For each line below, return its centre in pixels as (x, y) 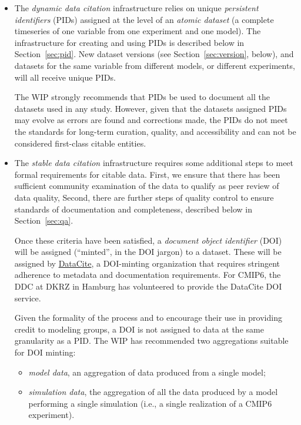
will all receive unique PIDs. (65, 77)
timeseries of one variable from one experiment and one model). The (138, 31)
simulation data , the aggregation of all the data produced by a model (153, 392)
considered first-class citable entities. (80, 143)
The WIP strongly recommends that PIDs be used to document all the (142, 97)
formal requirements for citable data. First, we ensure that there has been (147, 174)
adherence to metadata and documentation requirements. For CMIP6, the (148, 275)
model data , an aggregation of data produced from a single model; (147, 372)
